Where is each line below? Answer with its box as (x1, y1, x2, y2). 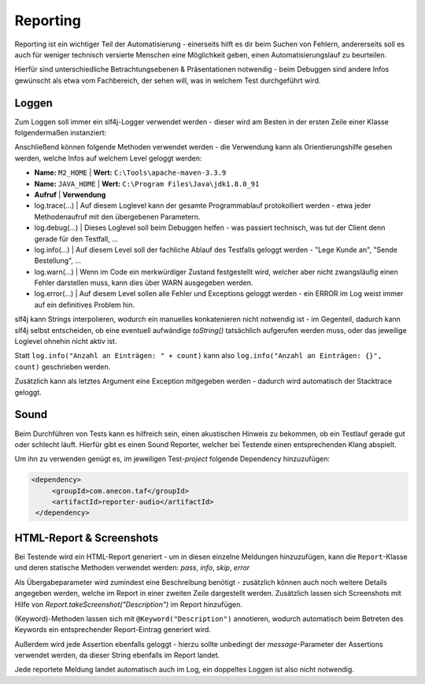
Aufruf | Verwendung (34, 190, 106, 199)
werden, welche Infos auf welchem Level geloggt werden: (14, 153, 202, 163)
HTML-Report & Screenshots (14, 531, 159, 545)
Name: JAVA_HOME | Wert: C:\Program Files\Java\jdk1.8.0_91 (34, 179, 260, 188)
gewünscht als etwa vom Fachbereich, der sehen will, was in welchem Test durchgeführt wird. (14, 76, 321, 85)
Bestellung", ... (34, 256, 82, 265)
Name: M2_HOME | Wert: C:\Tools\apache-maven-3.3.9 (34, 168, 227, 177)
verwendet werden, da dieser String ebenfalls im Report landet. (14, 650, 220, 660)
